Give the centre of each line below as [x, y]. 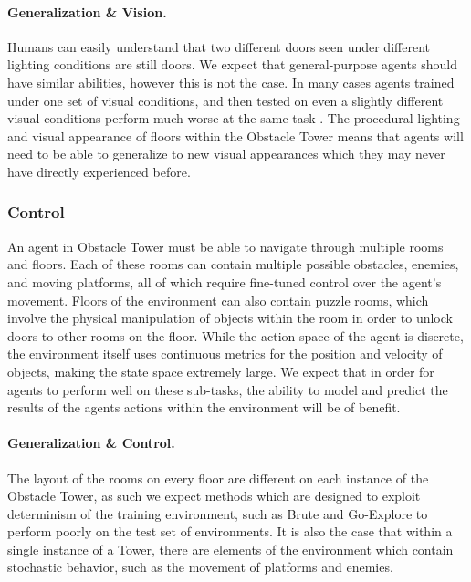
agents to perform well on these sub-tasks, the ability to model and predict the [228, 389]
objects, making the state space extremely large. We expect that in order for [221, 371]
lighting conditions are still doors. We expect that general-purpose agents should [232, 64]
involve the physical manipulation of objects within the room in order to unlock [230, 318]
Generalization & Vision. [87, 11]
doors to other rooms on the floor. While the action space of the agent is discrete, [235, 335]
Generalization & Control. [91, 443]
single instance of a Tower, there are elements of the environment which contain [230, 549]
